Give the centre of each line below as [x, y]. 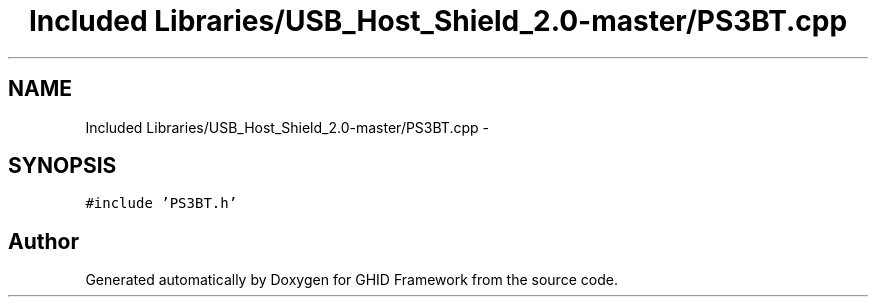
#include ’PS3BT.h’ [161, 203]
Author [43, 241]
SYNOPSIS [62, 166]
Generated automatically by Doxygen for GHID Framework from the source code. [351, 280]
